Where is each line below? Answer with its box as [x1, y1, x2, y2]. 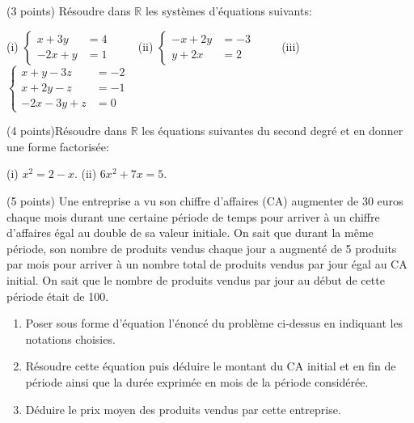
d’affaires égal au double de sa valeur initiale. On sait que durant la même [6, 224, 374, 241]
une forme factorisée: [6, 137, 109, 154]
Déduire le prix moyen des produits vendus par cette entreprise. [25, 400, 341, 417]
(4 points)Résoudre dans [6, 122, 128, 139]
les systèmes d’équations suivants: [145, 2, 312, 19]
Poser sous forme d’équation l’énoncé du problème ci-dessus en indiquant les [25, 315, 403, 332]
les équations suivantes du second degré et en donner [142, 122, 403, 139]
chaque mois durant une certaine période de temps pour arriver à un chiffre [6, 208, 380, 225]
